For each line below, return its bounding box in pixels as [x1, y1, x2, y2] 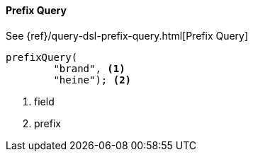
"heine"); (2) [53, 74, 132, 86]
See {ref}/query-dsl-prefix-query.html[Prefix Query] [6, 29, 249, 42]
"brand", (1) [53, 62, 125, 74]
